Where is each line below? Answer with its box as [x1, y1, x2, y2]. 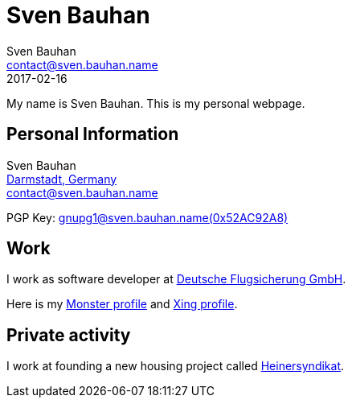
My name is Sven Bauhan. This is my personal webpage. [6, 96, 305, 110]
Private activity [6, 324, 131, 345]
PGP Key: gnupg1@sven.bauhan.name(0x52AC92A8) [6, 210, 289, 225]
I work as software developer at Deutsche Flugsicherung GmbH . [6, 272, 346, 287]
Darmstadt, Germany [6, 171, 117, 186]
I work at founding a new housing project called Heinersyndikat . [6, 359, 345, 373]
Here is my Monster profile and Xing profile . [6, 297, 238, 311]
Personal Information [6, 124, 179, 145]
